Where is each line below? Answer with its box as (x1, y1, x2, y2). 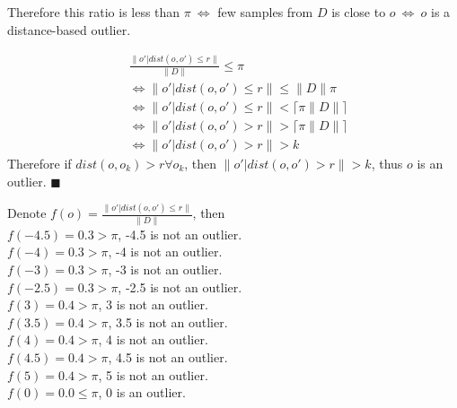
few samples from (217, 3, 313, 21)
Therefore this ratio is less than (7, 3, 180, 21)
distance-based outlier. (7, 20, 131, 39)
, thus (371, 153, 403, 172)
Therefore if (7, 153, 72, 172)
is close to (331, 3, 386, 21)
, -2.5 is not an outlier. (118, 277, 242, 296)
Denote (7, 204, 47, 222)
